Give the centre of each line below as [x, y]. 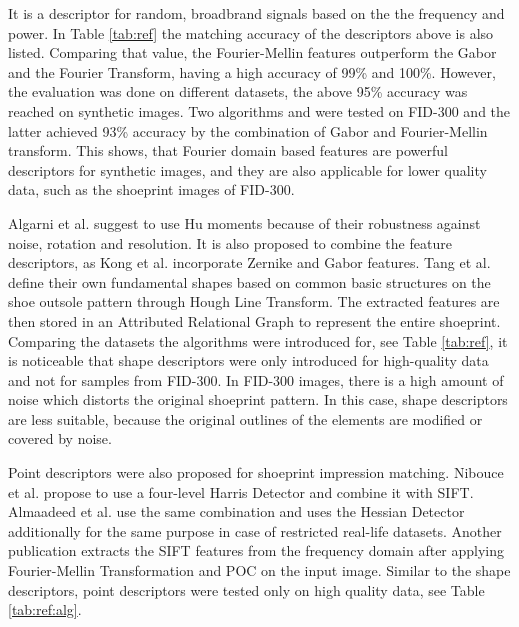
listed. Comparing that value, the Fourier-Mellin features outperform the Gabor [252, 52]
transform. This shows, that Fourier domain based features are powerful [228, 150]
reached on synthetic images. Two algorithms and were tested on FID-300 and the [259, 110]
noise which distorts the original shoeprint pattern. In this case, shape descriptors [258, 399]
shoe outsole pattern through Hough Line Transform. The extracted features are [254, 301]
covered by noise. [60, 438]
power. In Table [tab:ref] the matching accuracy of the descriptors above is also [251, 32]
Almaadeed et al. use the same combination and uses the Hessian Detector [236, 511]
